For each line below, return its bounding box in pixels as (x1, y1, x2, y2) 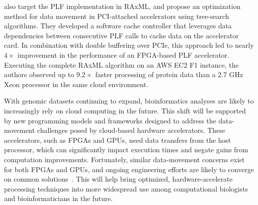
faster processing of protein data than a (95, 69, 216, 80)
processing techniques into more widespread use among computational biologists (4, 183, 248, 194)
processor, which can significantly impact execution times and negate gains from (4, 144, 249, 155)
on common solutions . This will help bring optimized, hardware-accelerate (4, 174, 233, 184)
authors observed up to (4, 69, 75, 80)
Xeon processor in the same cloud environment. (4, 79, 149, 89)
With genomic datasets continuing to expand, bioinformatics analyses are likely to (4, 96, 254, 106)
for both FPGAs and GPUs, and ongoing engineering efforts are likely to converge (4, 164, 254, 174)
